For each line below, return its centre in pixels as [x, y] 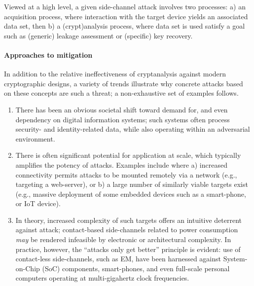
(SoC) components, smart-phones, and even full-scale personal [136, 268]
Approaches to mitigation [48, 54]
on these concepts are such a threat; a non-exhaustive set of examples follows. [121, 93]
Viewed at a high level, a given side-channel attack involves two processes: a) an [125, 6]
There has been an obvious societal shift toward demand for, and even [122, 109]
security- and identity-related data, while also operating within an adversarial [133, 129]
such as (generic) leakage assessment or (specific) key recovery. [98, 35]
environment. [35, 138]
